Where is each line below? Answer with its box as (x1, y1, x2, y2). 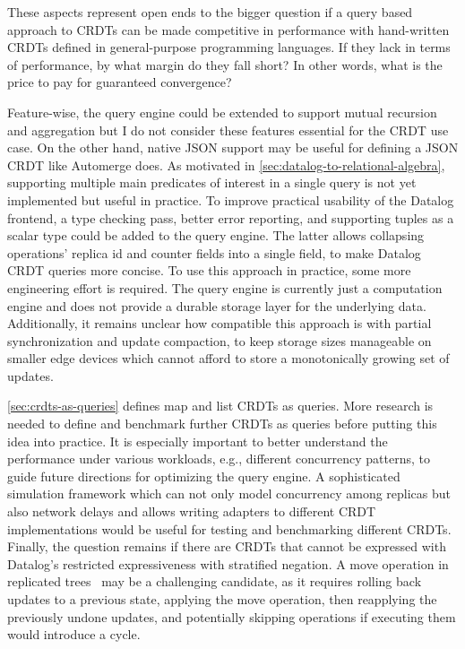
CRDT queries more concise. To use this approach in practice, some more (7, 261, 411, 280)
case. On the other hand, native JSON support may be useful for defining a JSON (7, 138, 459, 157)
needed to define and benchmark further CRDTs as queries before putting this (7, 414, 437, 433)
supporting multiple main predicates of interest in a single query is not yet (7, 173, 417, 192)
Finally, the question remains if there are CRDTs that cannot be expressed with (7, 537, 446, 556)
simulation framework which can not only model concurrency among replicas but (7, 484, 452, 503)
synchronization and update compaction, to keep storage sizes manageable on (7, 331, 432, 350)
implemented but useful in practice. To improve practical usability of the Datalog (7, 190, 454, 209)
